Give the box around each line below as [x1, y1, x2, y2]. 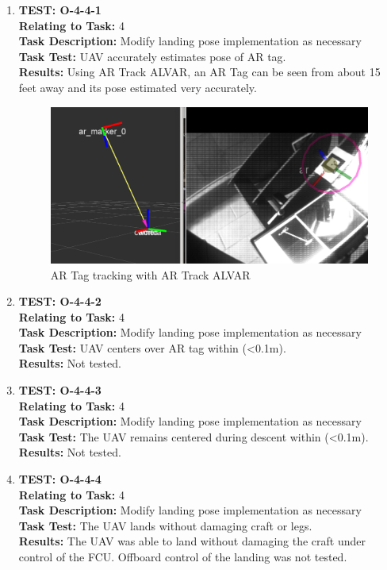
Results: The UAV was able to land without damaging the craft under [18, 533, 366, 549]
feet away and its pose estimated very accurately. [18, 79, 257, 95]
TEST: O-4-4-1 [18, 2, 102, 17]
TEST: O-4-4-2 [18, 293, 102, 310]
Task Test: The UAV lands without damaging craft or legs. [18, 517, 312, 533]
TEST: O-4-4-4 [18, 471, 102, 487]
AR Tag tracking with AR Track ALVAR [50, 266, 251, 283]
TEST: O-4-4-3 [18, 382, 102, 399]
